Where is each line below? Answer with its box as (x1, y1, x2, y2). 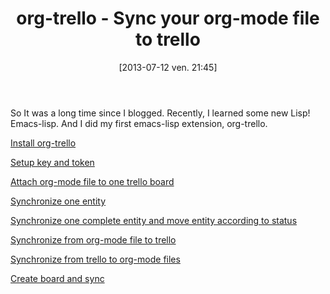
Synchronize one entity (10, 195, 107, 207)
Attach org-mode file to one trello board (10, 175, 175, 187)
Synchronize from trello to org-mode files (10, 253, 181, 265)
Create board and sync (10, 272, 105, 284)
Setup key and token (10, 156, 95, 168)
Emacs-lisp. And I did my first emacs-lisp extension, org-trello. (10, 117, 268, 129)
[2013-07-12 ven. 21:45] (118, 61, 218, 73)
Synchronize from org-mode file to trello (10, 233, 177, 246)
